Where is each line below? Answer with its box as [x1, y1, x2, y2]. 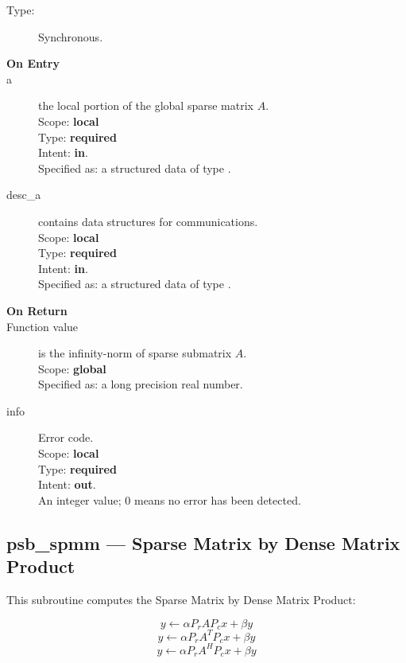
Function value [6, 318, 79, 334]
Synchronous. [38, 28, 103, 45]
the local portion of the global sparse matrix [38, 97, 253, 114]
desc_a [6, 186, 41, 203]
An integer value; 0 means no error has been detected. [38, 491, 301, 508]
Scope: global [38, 360, 106, 376]
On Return [6, 302, 68, 318]
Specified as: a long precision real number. [38, 376, 243, 392]
